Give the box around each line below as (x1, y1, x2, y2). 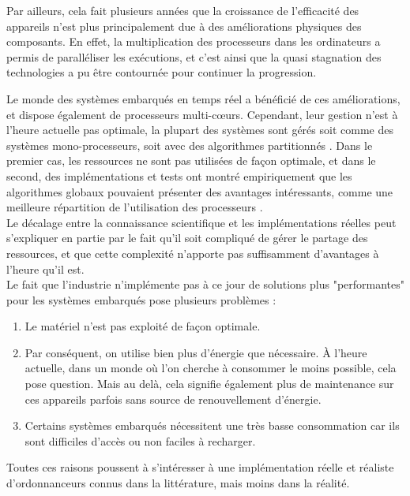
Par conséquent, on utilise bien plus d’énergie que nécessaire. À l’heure (24, 344, 367, 360)
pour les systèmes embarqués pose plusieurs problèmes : (6, 291, 276, 308)
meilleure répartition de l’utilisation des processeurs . (6, 199, 263, 215)
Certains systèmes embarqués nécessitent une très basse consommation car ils (24, 417, 400, 434)
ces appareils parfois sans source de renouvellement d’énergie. (24, 390, 322, 407)
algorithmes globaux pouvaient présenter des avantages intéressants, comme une (6, 183, 393, 200)
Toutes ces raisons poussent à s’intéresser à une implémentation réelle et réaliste (6, 459, 394, 475)
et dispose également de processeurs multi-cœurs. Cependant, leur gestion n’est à (6, 106, 398, 122)
